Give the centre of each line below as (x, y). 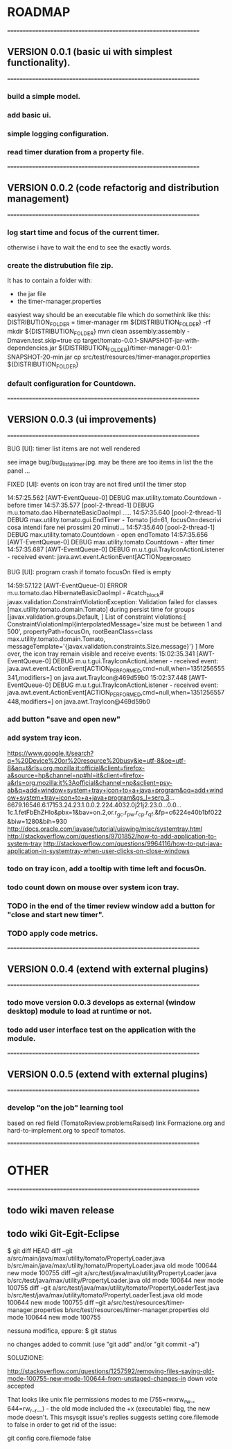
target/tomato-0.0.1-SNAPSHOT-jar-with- (141, 340)
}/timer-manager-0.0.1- (160, 348)
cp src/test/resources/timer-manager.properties (142, 357)
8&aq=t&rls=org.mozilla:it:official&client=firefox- (76, 768)
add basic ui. (29, 115)
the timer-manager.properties (59, 301)
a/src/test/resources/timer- (146, 1302)
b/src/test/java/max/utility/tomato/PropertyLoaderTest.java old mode (105, 1295)
